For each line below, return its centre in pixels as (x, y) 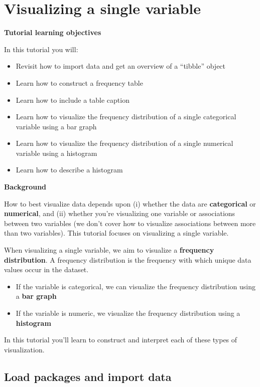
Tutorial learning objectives (53, 32)
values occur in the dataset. (46, 269)
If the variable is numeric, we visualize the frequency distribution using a (128, 313)
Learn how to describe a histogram (69, 170)
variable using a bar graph (56, 126)
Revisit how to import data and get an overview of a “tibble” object (121, 66)
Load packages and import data (88, 376)
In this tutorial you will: (41, 49)
